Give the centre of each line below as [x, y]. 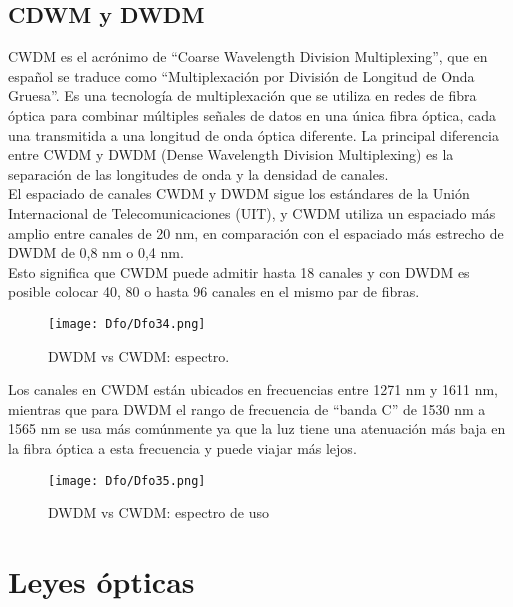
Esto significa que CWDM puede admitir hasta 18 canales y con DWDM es [239, 271]
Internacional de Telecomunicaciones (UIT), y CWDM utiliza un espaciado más [252, 212]
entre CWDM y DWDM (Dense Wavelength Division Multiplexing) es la [231, 154]
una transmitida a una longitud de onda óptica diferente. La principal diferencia [253, 134]
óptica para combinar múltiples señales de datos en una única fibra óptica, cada [252, 114]
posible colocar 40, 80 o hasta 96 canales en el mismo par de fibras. [214, 291]
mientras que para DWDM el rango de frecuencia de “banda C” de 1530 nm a [247, 408]
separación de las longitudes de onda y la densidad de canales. [198, 173]
